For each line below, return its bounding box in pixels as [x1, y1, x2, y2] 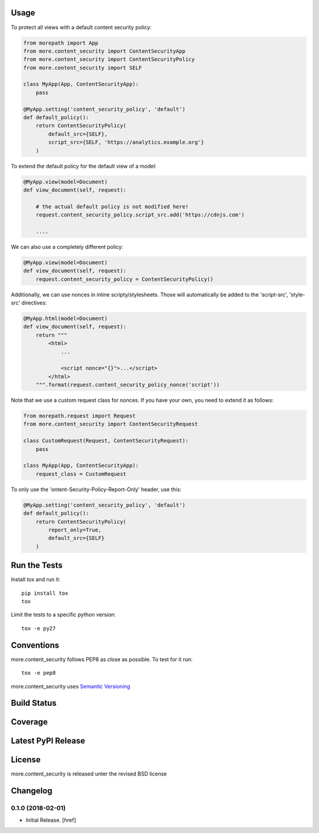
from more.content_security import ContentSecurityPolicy [23, 56, 195, 63]
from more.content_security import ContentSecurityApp [23, 47, 185, 55]
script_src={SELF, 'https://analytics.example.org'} [48, 139, 204, 146]
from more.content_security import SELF [23, 64, 142, 71]
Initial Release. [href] [25, 816, 76, 824]
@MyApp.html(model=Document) [23, 315, 108, 322]
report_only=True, [48, 526, 102, 533]
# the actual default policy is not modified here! [35, 203, 189, 210]
